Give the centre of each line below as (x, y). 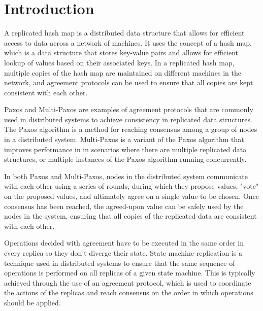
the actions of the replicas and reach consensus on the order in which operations (129, 292)
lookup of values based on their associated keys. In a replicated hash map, (119, 62)
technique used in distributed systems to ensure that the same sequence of (120, 263)
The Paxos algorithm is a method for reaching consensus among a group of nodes (131, 129)
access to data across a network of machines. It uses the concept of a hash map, (128, 42)
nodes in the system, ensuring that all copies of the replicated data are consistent (130, 216)
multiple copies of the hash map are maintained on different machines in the (123, 72)
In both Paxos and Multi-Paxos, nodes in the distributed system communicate (126, 176)
